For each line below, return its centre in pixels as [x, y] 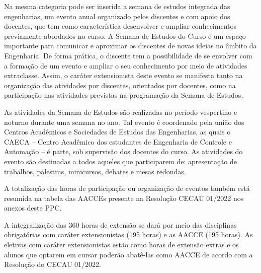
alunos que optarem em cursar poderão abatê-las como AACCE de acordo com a [128, 254]
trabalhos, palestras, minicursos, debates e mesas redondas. [95, 171]
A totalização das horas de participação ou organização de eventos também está [127, 188]
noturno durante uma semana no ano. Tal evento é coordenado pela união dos [124, 122]
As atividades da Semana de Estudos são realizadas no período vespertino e [121, 112]
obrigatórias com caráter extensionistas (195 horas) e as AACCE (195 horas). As [128, 234]
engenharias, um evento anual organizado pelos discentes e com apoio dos [117, 16]
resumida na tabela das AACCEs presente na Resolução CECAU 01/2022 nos [124, 198]
